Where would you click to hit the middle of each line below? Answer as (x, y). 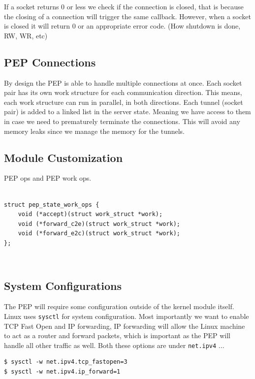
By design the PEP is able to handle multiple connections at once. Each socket (123, 82)
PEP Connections (50, 62)
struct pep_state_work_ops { (52, 205)
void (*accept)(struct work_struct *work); (90, 214)
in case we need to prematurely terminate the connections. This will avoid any (122, 121)
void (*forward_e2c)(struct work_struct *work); (99, 234)
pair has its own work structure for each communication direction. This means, (123, 92)
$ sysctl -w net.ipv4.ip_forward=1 (62, 371)
